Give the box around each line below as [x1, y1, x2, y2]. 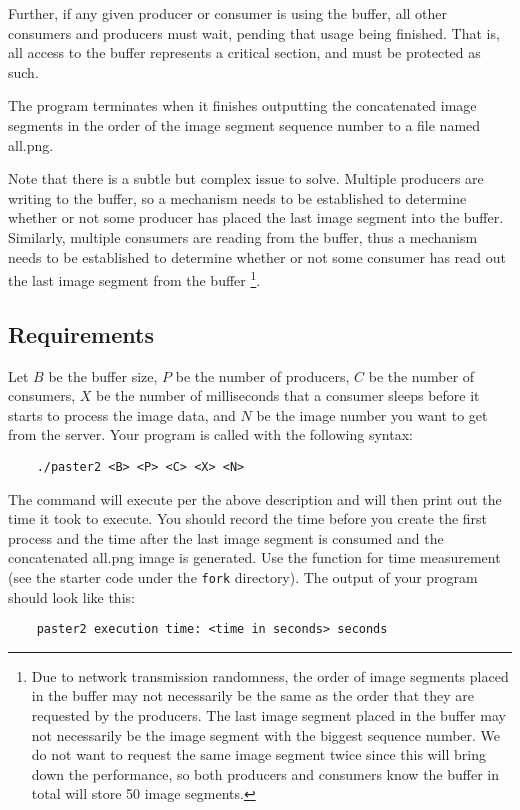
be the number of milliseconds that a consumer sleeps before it [96, 385, 480, 406]
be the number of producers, [175, 365, 350, 386]
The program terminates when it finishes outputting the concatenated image [8, 95, 477, 116]
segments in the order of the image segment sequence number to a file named [8, 114, 481, 135]
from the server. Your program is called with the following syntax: [8, 424, 413, 445]
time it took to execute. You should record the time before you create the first [8, 508, 488, 529]
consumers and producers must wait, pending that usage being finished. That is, [8, 22, 500, 43]
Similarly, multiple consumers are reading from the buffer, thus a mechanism [8, 226, 478, 247]
